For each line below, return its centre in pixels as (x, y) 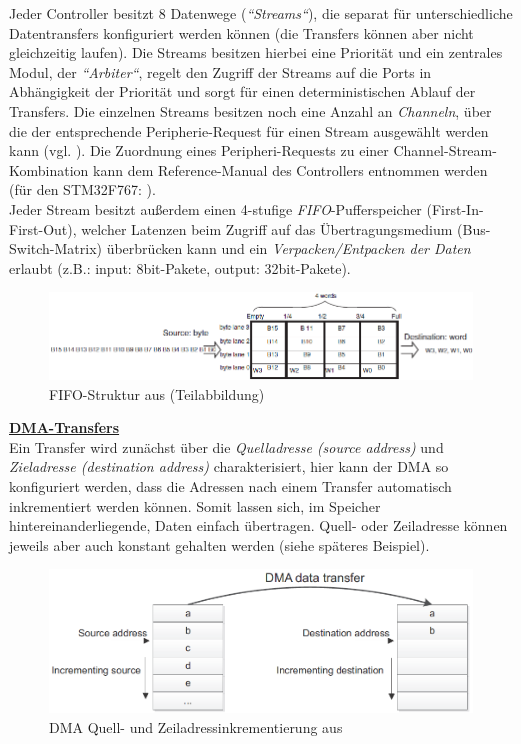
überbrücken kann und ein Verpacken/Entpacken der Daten (288, 248)
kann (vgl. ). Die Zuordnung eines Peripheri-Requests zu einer (199, 150)
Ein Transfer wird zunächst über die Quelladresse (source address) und (226, 446)
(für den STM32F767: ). (82, 189)
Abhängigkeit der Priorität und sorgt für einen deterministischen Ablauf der (242, 91)
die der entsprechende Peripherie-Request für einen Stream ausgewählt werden (249, 130)
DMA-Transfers (64, 427)
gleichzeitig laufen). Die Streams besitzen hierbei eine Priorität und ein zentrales (256, 52)
